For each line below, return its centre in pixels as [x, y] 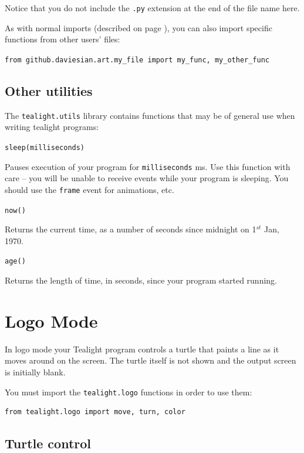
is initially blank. [35, 372]
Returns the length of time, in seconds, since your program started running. [141, 280]
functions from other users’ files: [63, 39]
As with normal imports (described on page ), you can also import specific [139, 27]
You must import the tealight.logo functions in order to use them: [129, 392]
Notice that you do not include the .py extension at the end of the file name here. [152, 8]
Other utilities [49, 90]
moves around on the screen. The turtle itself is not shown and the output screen [151, 360]
